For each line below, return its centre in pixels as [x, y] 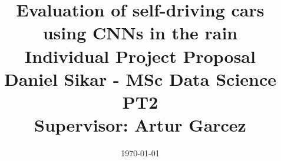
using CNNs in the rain [140, 33]
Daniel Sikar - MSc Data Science [140, 78]
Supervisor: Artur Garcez [140, 125]
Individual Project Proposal [140, 56]
